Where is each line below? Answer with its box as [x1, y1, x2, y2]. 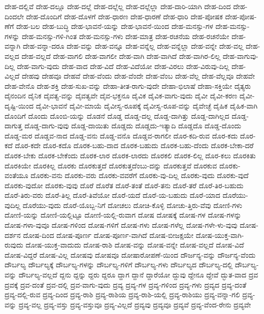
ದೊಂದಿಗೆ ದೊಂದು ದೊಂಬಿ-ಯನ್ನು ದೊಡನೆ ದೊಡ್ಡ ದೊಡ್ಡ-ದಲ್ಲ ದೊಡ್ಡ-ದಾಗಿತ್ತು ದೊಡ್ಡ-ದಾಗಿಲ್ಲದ [5, 110, 229, 121]
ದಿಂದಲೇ [5, 11, 24, 21]
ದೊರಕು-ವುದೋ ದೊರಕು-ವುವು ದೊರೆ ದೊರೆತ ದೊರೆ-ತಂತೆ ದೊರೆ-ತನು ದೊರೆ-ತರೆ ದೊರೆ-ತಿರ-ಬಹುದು [5, 180, 244, 190]
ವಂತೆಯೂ [5, 170, 28, 181]
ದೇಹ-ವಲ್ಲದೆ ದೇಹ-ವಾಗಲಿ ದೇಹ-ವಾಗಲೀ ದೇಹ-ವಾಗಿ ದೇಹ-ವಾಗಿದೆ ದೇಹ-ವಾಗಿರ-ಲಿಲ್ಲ [21, 50, 221, 61]
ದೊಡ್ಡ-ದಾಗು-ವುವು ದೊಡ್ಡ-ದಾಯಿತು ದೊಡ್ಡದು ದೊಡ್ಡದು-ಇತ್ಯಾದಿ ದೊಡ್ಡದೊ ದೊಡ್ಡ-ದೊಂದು [24, 120, 242, 131]
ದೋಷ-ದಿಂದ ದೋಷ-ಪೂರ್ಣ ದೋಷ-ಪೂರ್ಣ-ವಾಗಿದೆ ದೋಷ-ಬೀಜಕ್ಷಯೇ [23, 229, 194, 240]
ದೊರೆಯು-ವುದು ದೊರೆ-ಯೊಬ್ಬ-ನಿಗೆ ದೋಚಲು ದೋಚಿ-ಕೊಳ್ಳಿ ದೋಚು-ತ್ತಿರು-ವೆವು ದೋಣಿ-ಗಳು [22, 199, 242, 210]
